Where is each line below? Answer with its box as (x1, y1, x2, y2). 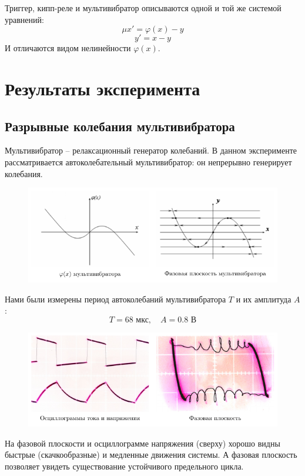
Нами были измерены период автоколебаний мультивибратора (5, 292, 226, 305)
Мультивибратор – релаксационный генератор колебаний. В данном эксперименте (5, 144, 297, 157)
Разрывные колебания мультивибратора (5, 116, 235, 135)
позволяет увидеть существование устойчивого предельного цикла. (5, 460, 244, 472)
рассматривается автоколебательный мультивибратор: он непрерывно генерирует (5, 155, 292, 168)
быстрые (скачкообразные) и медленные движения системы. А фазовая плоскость (5, 448, 297, 461)
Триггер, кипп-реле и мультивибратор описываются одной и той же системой (5, 2, 281, 14)
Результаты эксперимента (5, 76, 200, 100)
